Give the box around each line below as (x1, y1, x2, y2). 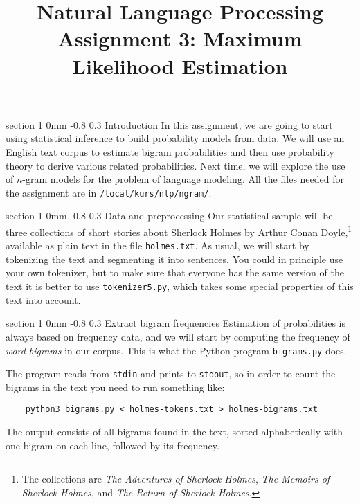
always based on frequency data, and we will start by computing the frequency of (6, 329, 350, 343)
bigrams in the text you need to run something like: (6, 379, 225, 394)
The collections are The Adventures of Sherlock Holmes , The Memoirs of (21, 471, 330, 486)
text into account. (6, 292, 81, 307)
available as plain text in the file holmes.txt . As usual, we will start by (6, 238, 309, 253)
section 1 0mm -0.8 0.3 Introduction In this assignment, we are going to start (6, 117, 333, 132)
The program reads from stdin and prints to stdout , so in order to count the (6, 366, 336, 381)
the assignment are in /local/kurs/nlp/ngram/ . (6, 185, 212, 199)
